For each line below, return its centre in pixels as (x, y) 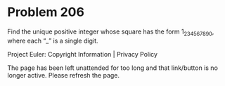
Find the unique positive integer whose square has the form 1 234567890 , (111, 32)
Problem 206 (46, 12)
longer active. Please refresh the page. (64, 75)
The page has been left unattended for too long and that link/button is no (112, 68)
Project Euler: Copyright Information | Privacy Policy (83, 54)
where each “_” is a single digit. (53, 41)
